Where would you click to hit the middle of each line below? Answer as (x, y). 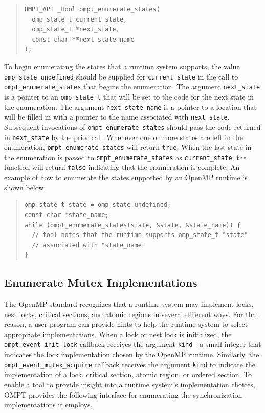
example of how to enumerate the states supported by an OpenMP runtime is (126, 177)
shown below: (25, 187)
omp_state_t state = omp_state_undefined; (98, 205)
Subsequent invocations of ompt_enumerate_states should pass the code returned (132, 126)
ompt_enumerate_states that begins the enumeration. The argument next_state (132, 86)
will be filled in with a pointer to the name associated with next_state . (117, 117)
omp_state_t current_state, (80, 19)
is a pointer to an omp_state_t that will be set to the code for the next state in (129, 96)
